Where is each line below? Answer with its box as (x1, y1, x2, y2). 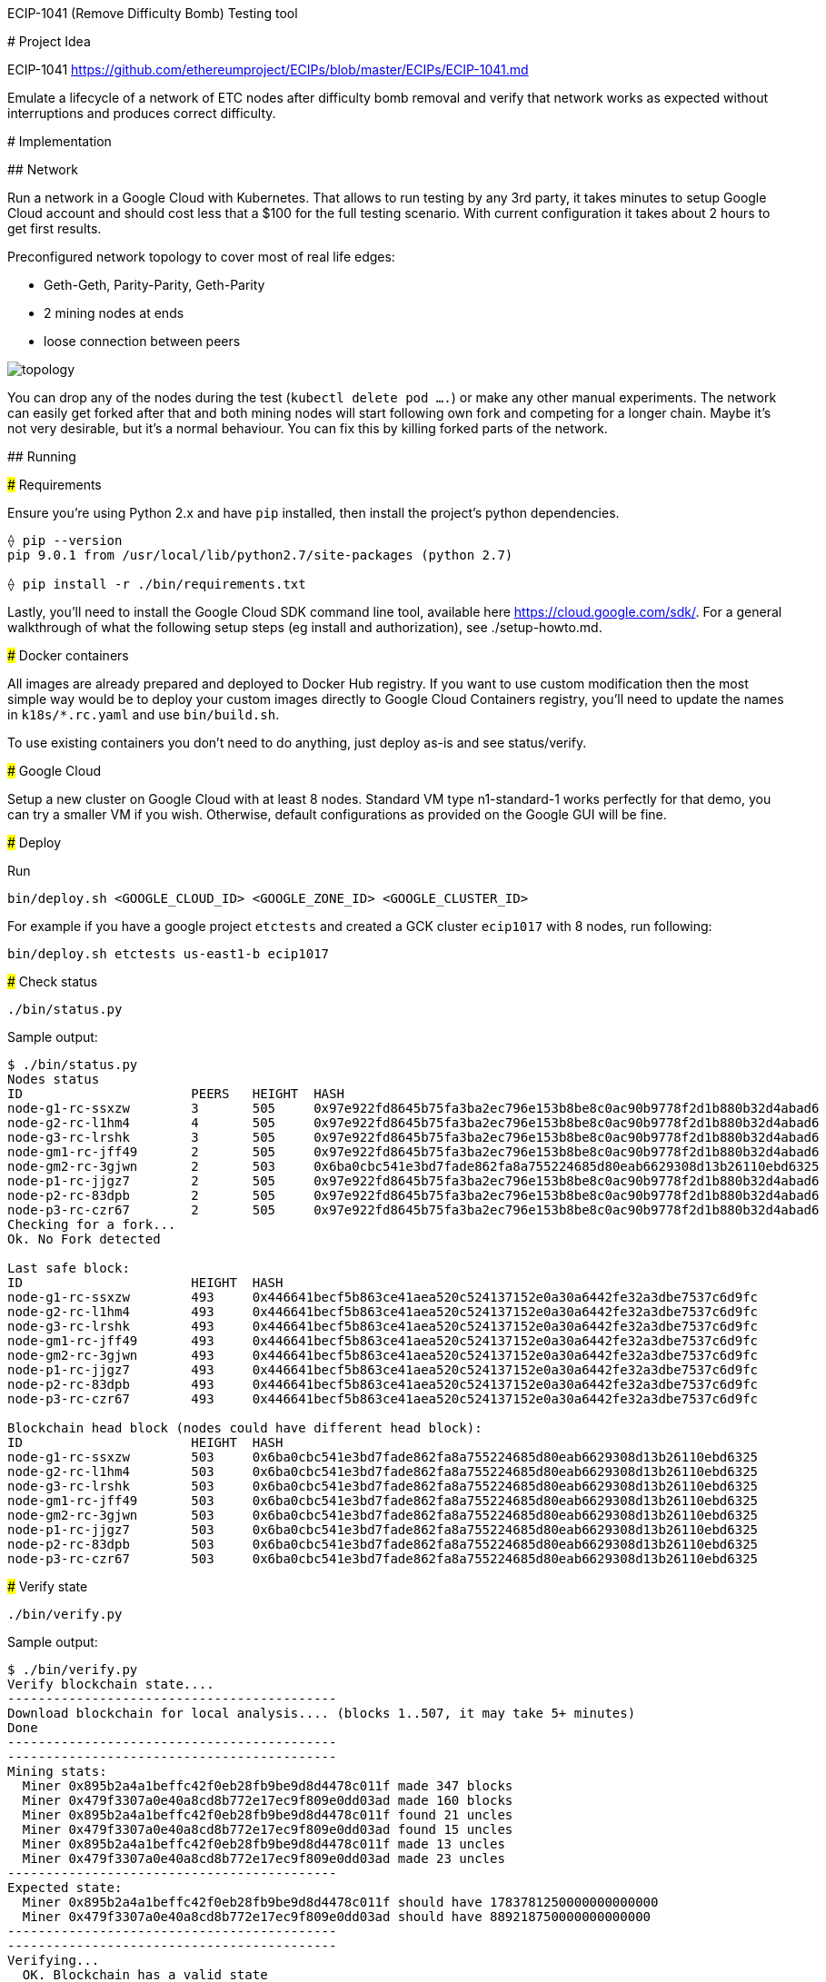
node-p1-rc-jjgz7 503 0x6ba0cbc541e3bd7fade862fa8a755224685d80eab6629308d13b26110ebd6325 (7, 1522, 759, 1537)
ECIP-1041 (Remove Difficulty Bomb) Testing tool (7, 5, 298, 21)
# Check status (7, 974, 98, 989)
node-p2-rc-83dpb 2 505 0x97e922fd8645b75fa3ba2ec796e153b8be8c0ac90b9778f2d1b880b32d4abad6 (7, 1188, 820, 1203)
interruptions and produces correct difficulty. (7, 105, 276, 121)
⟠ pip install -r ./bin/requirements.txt (7, 577, 306, 591)
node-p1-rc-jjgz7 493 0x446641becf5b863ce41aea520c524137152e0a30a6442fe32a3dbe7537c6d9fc (7, 1363, 759, 1377)
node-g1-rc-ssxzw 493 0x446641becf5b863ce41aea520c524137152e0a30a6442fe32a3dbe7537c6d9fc (7, 1290, 759, 1304)
